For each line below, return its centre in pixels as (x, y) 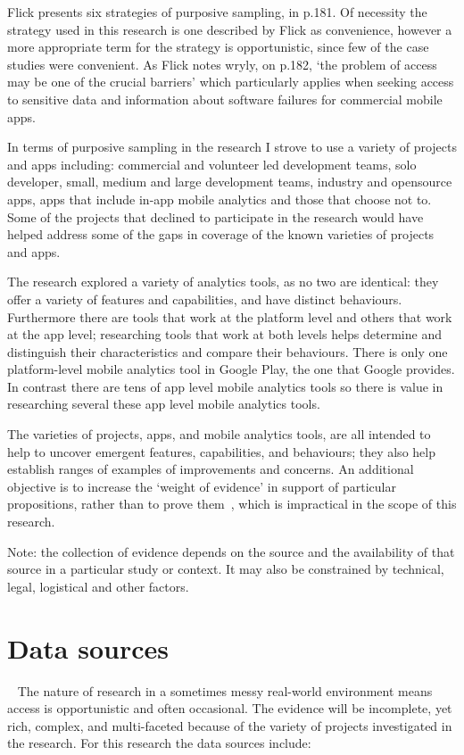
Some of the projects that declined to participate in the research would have (215, 216)
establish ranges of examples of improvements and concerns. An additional (211, 469)
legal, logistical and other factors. (98, 586)
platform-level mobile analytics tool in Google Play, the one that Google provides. (231, 369)
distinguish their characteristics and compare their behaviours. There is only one (228, 351)
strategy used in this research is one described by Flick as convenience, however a (230, 29)
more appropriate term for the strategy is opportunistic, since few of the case (218, 47)
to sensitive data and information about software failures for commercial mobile (225, 99)
